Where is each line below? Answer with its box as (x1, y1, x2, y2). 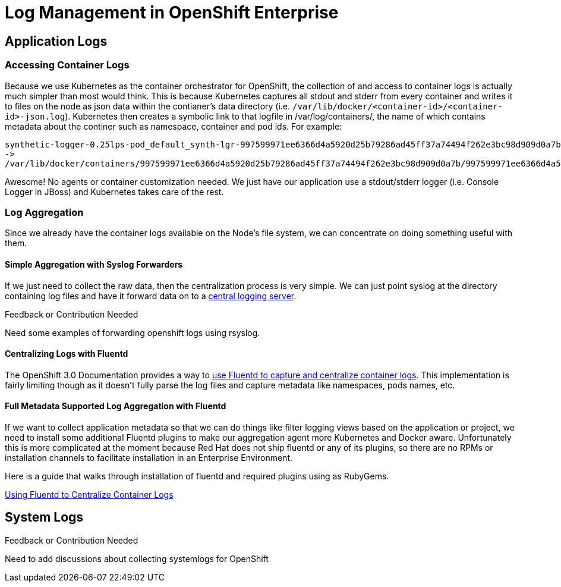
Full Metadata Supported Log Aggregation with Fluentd (5, 401, 226, 412)
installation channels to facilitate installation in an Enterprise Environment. (5, 452, 293, 463)
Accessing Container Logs (5, 59, 130, 71)
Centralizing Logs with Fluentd (5, 349, 128, 359)
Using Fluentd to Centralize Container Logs (5, 489, 174, 500)
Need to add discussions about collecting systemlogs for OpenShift (5, 553, 269, 564)
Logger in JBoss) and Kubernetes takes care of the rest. (5, 186, 224, 197)
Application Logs (5, 33, 108, 49)
